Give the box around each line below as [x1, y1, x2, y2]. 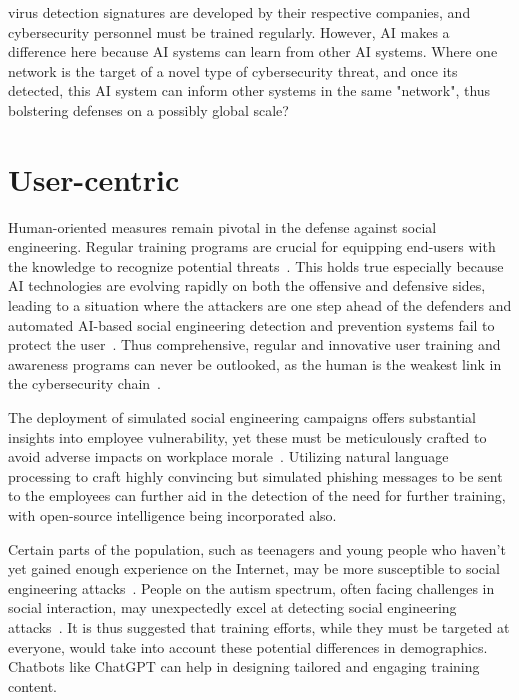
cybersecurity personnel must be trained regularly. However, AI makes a [8, 21, 450, 42]
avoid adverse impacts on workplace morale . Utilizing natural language [8, 446, 449, 467]
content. [8, 675, 57, 696]
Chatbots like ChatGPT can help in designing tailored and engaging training [8, 656, 480, 677]
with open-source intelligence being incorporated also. [8, 505, 337, 525]
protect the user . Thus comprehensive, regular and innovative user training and [8, 334, 501, 355]
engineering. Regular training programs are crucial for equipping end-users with [8, 236, 496, 257]
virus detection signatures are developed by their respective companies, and [8, 2, 471, 22]
